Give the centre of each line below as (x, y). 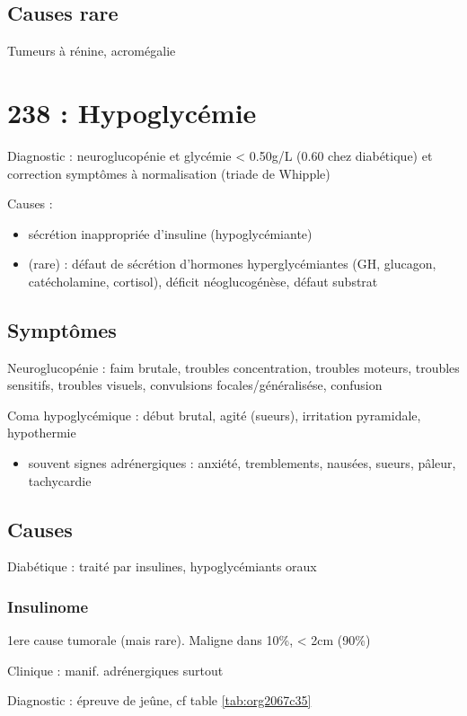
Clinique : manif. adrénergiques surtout (115, 670)
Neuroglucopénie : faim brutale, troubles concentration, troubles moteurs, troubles (233, 367)
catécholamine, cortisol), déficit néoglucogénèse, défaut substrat (203, 281)
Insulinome (48, 606)
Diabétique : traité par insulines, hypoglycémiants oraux (162, 566)
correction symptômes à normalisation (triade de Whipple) (169, 173)
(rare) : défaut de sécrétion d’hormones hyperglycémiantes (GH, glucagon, (232, 264)
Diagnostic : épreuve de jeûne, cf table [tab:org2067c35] (159, 700)
